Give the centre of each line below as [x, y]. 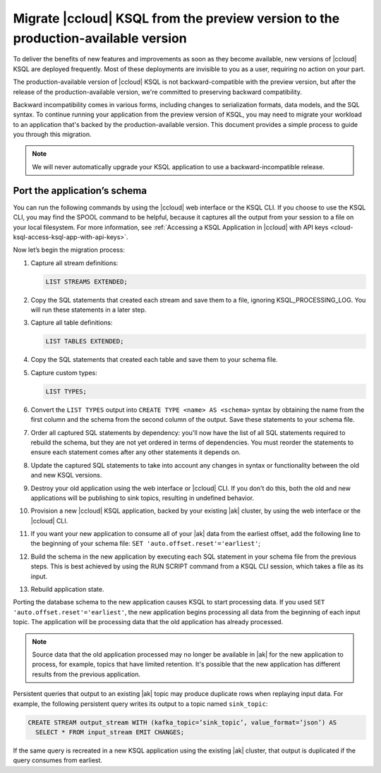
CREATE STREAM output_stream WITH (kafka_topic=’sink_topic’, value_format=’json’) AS [182, 722]
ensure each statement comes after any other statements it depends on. [136, 452]
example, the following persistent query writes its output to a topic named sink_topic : [140, 704]
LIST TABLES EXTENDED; [85, 341]
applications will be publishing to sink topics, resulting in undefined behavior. [143, 498]
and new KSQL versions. [66, 475]
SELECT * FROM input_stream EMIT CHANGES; [110, 732]
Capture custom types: [64, 372]
